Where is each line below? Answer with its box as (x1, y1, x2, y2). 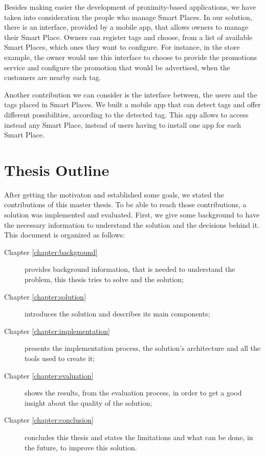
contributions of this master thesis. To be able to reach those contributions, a (4, 199, 247, 210)
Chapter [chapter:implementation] (4, 325, 111, 336)
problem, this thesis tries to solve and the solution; (25, 274, 184, 284)
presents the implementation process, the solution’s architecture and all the (25, 343, 261, 353)
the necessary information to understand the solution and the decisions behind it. (4, 219, 259, 230)
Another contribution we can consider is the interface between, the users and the (4, 89, 257, 100)
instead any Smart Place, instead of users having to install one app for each (4, 119, 241, 130)
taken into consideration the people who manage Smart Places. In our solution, (4, 11, 252, 22)
